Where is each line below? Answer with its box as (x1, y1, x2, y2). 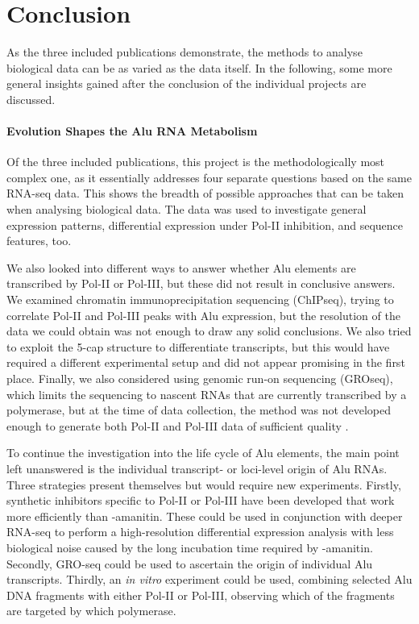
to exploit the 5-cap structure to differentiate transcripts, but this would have (6, 338, 390, 355)
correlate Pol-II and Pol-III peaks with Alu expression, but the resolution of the (6, 306, 400, 323)
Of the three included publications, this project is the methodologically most (6, 153, 385, 170)
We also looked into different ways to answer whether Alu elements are (6, 259, 356, 276)
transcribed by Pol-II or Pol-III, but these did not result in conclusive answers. (6, 275, 396, 292)
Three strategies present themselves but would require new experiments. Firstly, (6, 476, 401, 493)
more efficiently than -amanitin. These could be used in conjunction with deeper (6, 507, 403, 524)
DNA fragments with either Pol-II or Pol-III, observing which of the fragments (6, 586, 395, 603)
